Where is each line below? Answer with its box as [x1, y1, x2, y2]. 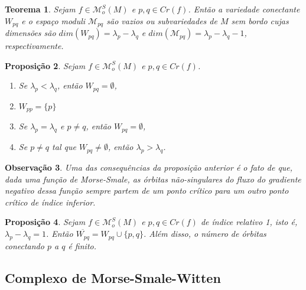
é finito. [68, 239, 96, 252]
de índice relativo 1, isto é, [200, 216, 298, 228]
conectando [5, 239, 44, 252]
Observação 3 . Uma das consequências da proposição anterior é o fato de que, [5, 161, 293, 174]
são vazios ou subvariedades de [106, 14, 217, 27]
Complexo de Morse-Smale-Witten [5, 268, 221, 286]
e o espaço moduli [21, 14, 86, 27]
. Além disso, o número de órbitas [144, 227, 266, 240]
